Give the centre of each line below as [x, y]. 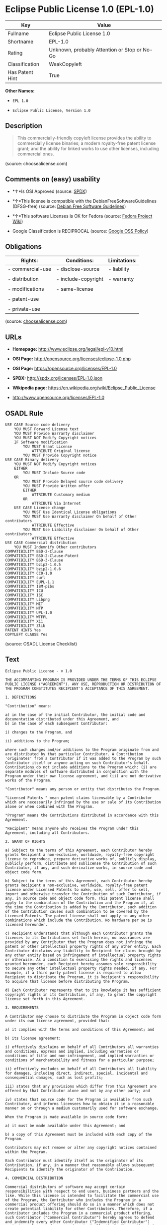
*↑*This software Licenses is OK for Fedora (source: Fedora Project [82, 216]
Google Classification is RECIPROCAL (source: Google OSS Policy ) [81, 231]
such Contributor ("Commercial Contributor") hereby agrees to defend [80, 1218]
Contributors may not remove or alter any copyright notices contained [81, 1148]
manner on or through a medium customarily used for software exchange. [82, 1108]
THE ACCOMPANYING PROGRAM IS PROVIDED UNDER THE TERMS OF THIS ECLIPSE [81, 680]
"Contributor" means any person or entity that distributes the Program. [83, 789]
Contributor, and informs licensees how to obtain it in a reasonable [80, 1104]
